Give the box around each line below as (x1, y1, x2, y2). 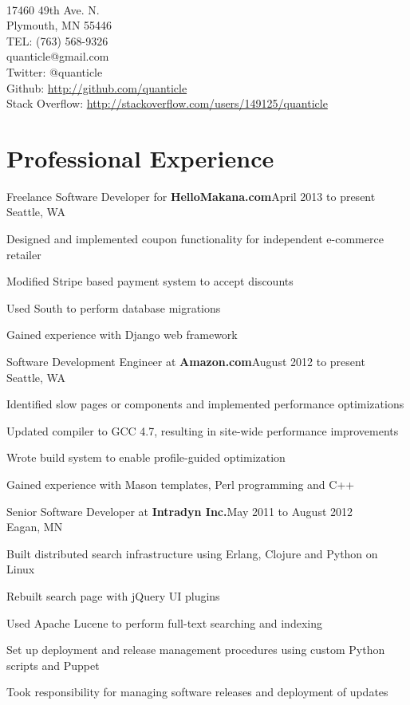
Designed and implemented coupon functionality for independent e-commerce (6, 230, 384, 247)
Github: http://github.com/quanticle (6, 79, 187, 96)
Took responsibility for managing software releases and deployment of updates (6, 683, 388, 700)
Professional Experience (6, 141, 274, 174)
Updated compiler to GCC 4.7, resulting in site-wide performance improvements (6, 422, 399, 439)
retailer (6, 246, 41, 262)
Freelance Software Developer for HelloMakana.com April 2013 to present (6, 187, 376, 204)
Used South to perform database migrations (6, 299, 221, 316)
